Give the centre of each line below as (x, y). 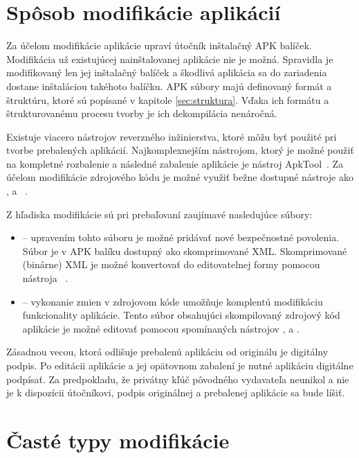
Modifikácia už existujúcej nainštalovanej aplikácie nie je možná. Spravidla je (170, 59)
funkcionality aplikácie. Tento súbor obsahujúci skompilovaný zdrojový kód (181, 315)
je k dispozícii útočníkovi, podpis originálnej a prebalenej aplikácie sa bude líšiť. (176, 393)
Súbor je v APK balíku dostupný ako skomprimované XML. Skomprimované (185, 250)
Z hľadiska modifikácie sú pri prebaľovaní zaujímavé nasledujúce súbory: (159, 214)
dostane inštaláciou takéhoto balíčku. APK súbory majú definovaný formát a (169, 86)
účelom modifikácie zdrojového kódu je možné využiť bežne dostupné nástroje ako (180, 177)
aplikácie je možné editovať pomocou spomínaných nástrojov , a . (161, 328)
